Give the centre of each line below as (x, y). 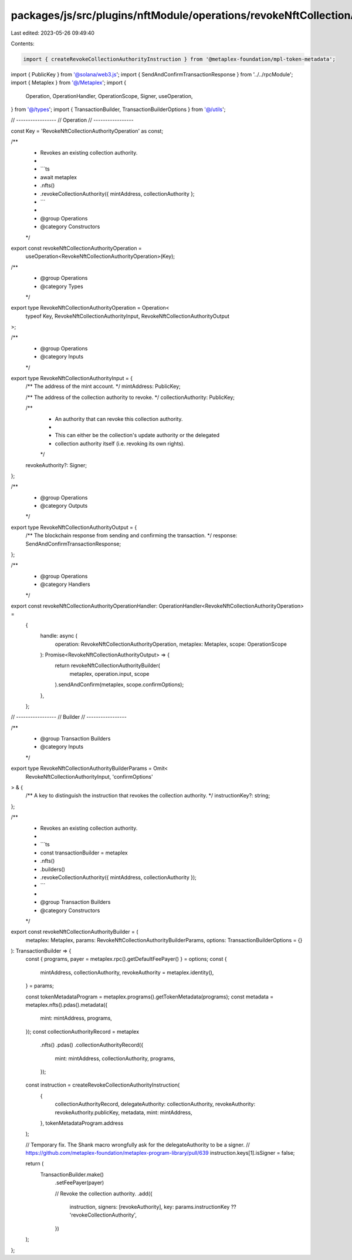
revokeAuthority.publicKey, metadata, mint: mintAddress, (123, 1112)
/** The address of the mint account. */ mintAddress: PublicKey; (103, 386)
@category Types (62, 286)
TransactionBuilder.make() (72, 1174)
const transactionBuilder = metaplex (84, 853)
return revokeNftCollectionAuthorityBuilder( (108, 666)
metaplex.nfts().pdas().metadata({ (67, 1005)
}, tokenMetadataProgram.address (82, 1123)
